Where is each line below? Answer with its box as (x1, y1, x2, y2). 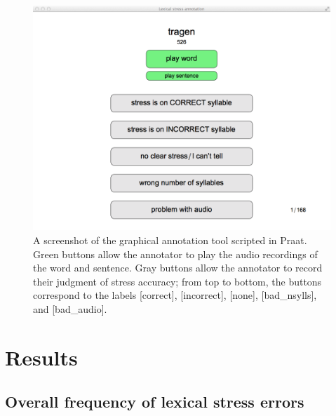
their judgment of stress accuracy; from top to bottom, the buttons (33, 274, 322, 288)
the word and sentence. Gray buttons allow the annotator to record (33, 260, 323, 275)
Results (5, 342, 78, 371)
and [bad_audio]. (33, 302, 107, 316)
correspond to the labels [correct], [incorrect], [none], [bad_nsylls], (33, 288, 317, 302)
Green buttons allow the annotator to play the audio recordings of (33, 246, 318, 261)
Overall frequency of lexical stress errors (5, 391, 304, 412)
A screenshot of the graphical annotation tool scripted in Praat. (33, 233, 307, 248)
